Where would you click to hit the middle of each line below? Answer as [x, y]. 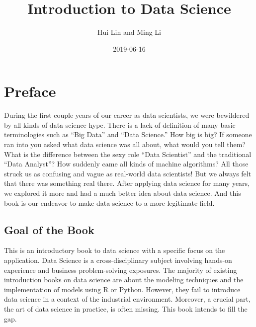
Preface [30, 91]
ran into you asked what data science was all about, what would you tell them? [125, 144]
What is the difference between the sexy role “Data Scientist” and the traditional [128, 154]
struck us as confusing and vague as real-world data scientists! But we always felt [128, 173]
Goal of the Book [49, 229]
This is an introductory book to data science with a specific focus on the [115, 250]
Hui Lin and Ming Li [129, 32]
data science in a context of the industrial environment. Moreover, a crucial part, [127, 299]
